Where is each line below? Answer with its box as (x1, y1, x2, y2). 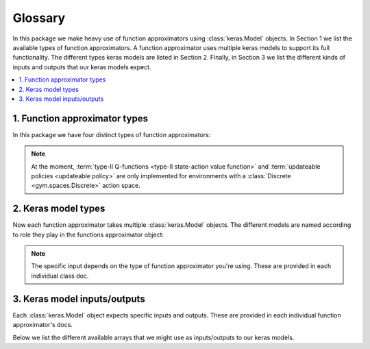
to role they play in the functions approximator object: (12, 230, 164, 239)
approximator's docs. (12, 321, 73, 329)
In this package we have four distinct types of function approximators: (12, 130, 211, 139)
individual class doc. (31, 272, 89, 280)
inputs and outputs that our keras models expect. (12, 62, 151, 71)
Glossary (12, 10, 66, 25)
